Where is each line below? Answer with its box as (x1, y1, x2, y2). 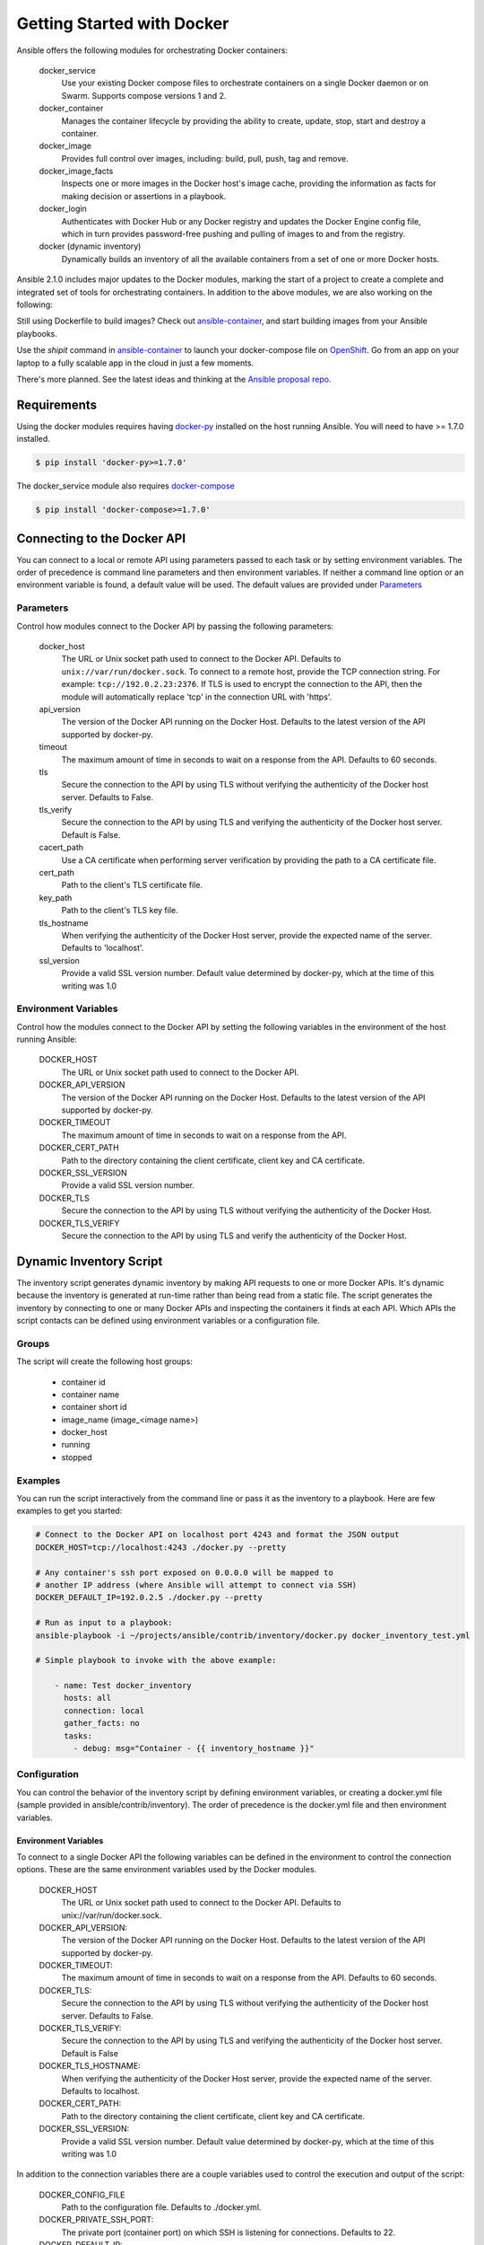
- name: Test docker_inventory (54, 1680, 192, 1691)
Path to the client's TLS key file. (61, 905, 178, 916)
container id (61, 1377, 107, 1387)
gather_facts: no (64, 1718, 141, 1729)
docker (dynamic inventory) (39, 241, 142, 251)
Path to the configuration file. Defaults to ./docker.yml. (61, 2202, 262, 2213)
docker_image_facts (39, 166, 114, 177)
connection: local (64, 1705, 145, 1715)
